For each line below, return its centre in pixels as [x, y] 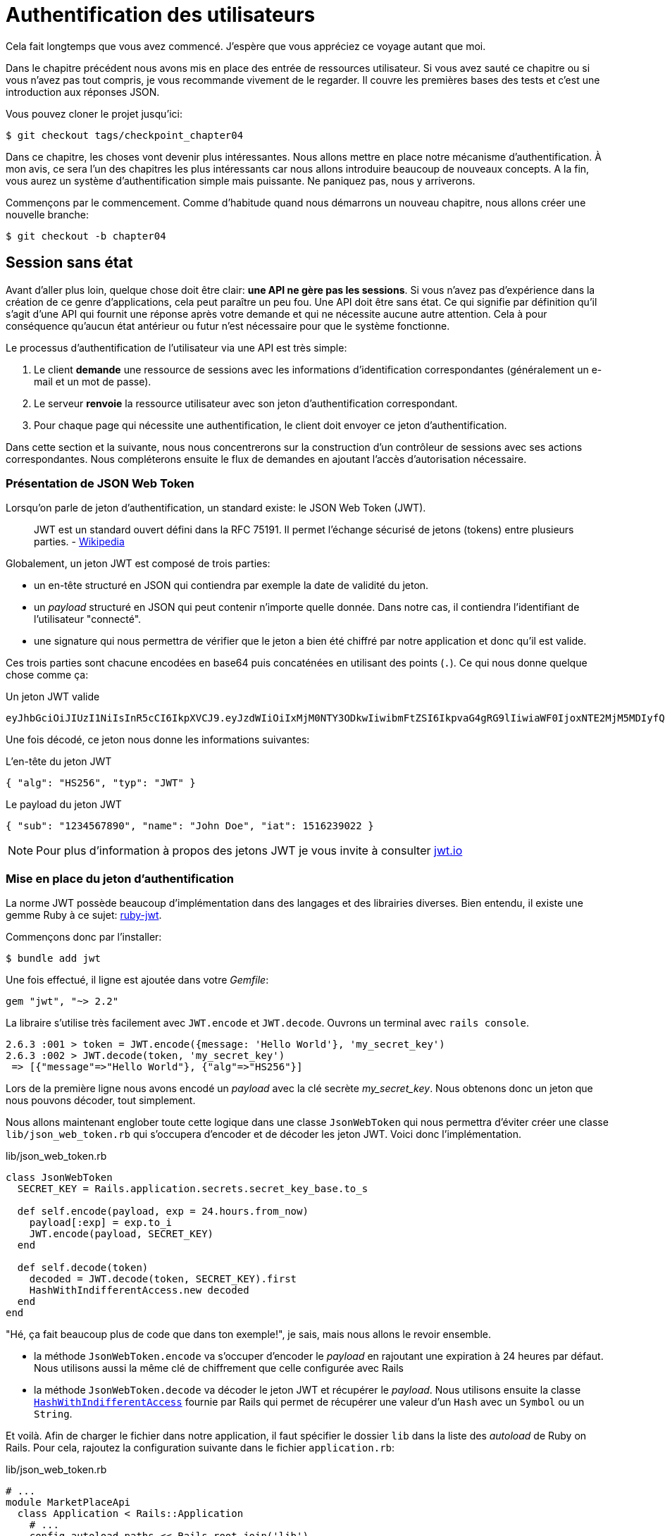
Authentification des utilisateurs [161, 15]
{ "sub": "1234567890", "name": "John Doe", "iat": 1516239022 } [190, 826]
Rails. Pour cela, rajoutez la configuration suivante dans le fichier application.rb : [200, 1448]
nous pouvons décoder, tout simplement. [101, 1101]
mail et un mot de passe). [93, 381]
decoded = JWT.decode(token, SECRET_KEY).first [163, 1279]
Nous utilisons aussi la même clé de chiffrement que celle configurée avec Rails [219, 1368]
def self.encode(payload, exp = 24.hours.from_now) [163, 1212]
